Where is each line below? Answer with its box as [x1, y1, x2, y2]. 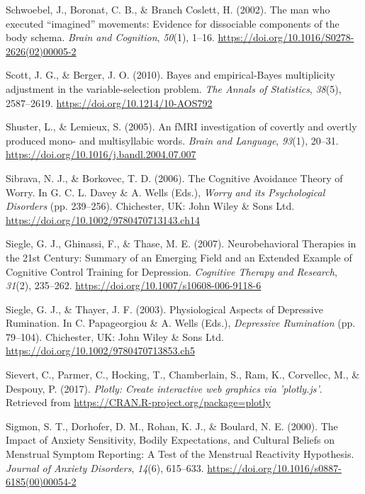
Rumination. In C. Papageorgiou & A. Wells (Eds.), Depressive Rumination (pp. [6, 315, 356, 330]
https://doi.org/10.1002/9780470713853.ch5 [6, 343, 195, 358]
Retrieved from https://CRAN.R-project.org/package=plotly [6, 395, 271, 410]
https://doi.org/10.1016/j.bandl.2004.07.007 [6, 147, 196, 162]
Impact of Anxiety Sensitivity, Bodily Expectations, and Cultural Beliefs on [6, 432, 335, 447]
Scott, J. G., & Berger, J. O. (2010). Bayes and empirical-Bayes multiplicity [6, 67, 335, 82]
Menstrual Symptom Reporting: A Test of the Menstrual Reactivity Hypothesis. [6, 447, 354, 461]
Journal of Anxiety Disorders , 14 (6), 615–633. [6, 460, 204, 475]
